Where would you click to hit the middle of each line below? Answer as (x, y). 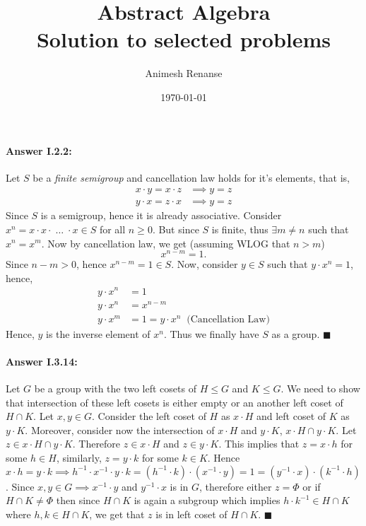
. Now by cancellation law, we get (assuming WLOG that (166, 243)
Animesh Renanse (184, 73)
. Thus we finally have (211, 333)
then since (78, 500)
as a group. (296, 333)
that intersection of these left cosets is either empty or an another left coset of (175, 402)
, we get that (117, 514)
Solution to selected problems (184, 39)
